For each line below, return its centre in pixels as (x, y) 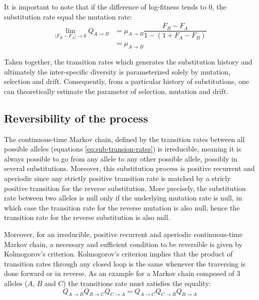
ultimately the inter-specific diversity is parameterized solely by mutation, (117, 71)
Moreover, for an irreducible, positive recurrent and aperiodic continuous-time (123, 234)
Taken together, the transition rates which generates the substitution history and (128, 62)
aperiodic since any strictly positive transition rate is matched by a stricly (117, 178)
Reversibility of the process (76, 118)
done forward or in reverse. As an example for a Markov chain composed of (119, 273)
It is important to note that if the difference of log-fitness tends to (105, 6)
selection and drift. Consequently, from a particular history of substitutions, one (126, 81)
